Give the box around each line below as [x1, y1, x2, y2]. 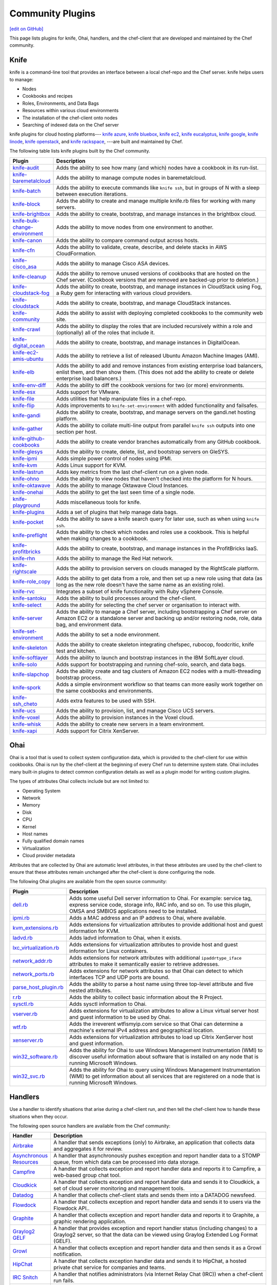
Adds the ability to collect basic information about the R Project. [69, 994, 223, 1001]
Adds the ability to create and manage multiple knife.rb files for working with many [56, 197, 256, 204]
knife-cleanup [12, 273, 47, 280]
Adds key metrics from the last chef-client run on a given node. [56, 468, 209, 475]
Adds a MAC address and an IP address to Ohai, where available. [69, 914, 226, 921]
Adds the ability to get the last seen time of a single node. [56, 488, 195, 495]
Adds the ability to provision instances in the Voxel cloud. [56, 713, 194, 721]
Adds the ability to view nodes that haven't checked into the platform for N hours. [56, 475, 253, 482]
